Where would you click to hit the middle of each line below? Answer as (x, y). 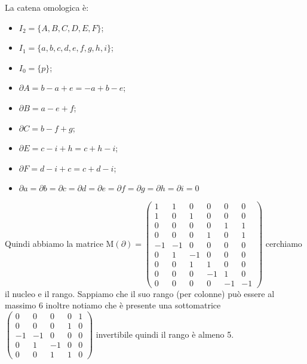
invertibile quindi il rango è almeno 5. (165, 334)
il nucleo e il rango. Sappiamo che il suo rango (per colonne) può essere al (140, 293)
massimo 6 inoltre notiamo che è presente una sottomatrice (113, 305)
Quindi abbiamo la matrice (54, 244)
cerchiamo (284, 244)
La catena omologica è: (47, 7)
